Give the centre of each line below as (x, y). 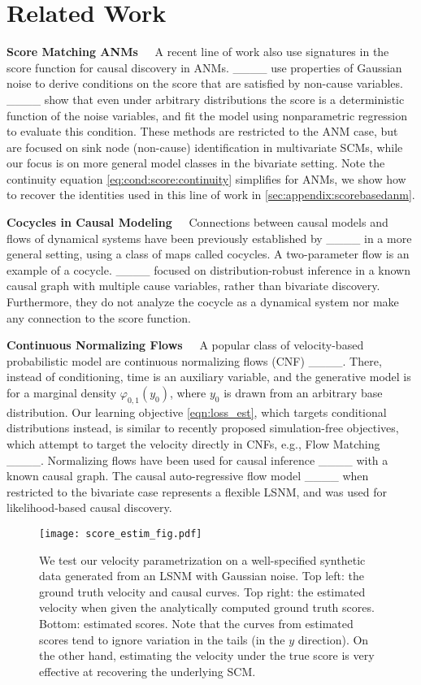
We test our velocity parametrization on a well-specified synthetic (202, 559)
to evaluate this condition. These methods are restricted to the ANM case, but (202, 131)
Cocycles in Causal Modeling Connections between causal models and (197, 222)
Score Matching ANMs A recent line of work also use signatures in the (198, 52)
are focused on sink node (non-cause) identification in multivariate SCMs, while (205, 147)
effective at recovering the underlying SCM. (148, 671)
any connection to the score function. (99, 317)
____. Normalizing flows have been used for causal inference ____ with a (197, 460)
